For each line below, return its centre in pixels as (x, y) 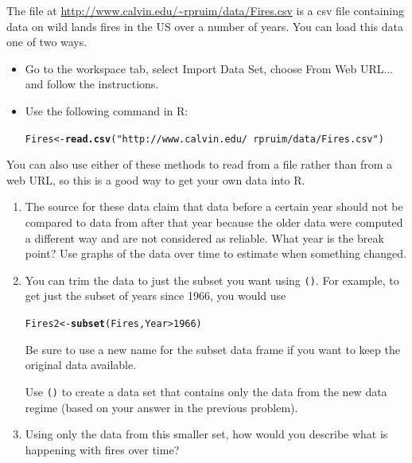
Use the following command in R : (107, 110)
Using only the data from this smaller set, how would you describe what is (206, 434)
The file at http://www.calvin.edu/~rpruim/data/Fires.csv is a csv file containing (205, 10)
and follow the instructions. (92, 84)
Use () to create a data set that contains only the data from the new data (206, 391)
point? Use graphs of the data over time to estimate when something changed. (216, 253)
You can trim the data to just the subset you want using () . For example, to (212, 280)
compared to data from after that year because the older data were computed (214, 222)
